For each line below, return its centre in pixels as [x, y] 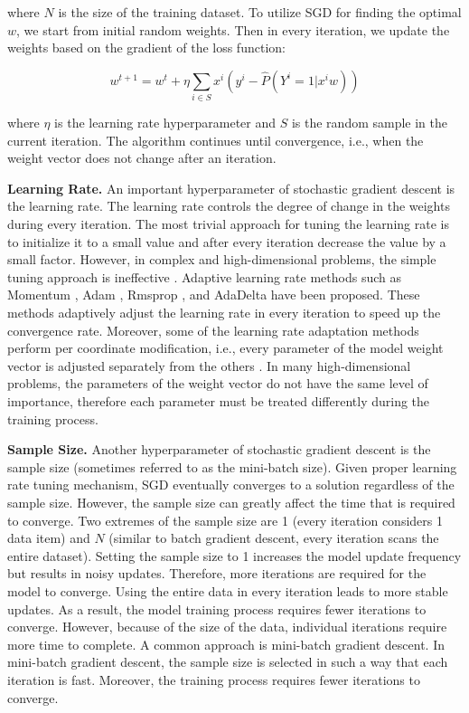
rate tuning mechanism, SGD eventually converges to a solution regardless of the [231, 485]
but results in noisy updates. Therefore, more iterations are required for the [217, 573]
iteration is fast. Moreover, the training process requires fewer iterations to [214, 679]
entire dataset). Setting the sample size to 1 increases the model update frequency [234, 555]
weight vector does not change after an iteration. [142, 158]
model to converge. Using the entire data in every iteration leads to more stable [228, 590]
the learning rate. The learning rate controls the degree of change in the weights [229, 206]
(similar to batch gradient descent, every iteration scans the [274, 538]
